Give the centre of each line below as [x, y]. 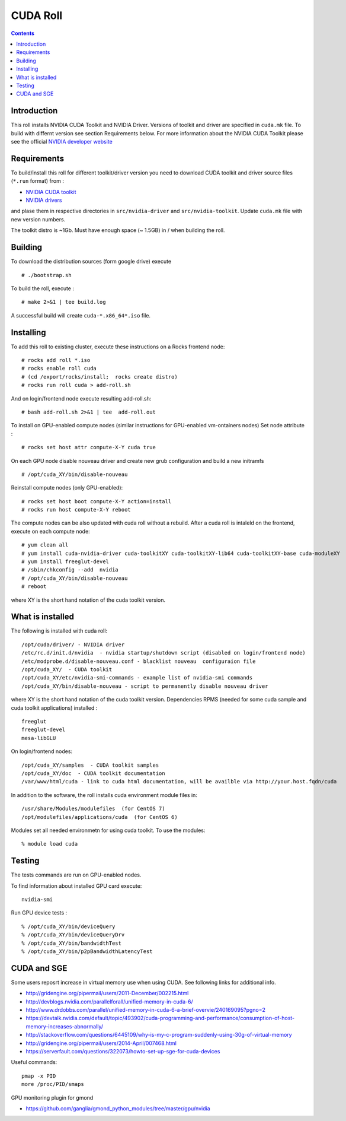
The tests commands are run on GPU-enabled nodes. [76, 875]
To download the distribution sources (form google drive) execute [91, 262]
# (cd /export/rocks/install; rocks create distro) [100, 377]
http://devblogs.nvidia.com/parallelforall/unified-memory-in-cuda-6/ [109, 1001]
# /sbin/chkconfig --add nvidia [70, 570]
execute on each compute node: [50, 531]
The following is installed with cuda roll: [59, 631]
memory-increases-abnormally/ [65, 1026]
